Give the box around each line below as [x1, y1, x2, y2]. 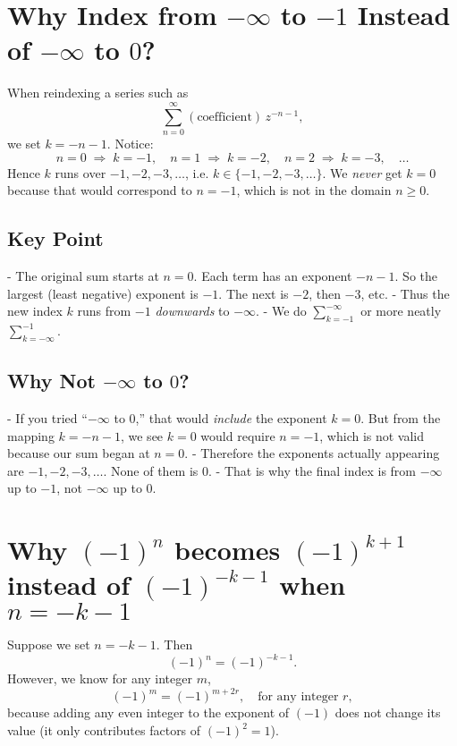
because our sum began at [7, 444, 150, 462]
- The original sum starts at [7, 267, 159, 285]
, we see [120, 426, 164, 445]
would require [200, 426, 275, 445]
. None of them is [103, 461, 199, 479]
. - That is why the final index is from [208, 461, 416, 479]
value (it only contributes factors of [7, 721, 201, 740]
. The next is [218, 284, 289, 302]
